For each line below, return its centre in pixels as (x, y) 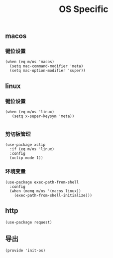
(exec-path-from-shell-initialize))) (53, 195)
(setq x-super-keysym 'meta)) (43, 116)
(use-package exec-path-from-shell (42, 182)
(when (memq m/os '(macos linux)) (45, 191)
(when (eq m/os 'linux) (30, 112)
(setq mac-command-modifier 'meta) (47, 66)
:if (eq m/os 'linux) (32, 149)
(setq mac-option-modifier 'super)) (48, 71)
